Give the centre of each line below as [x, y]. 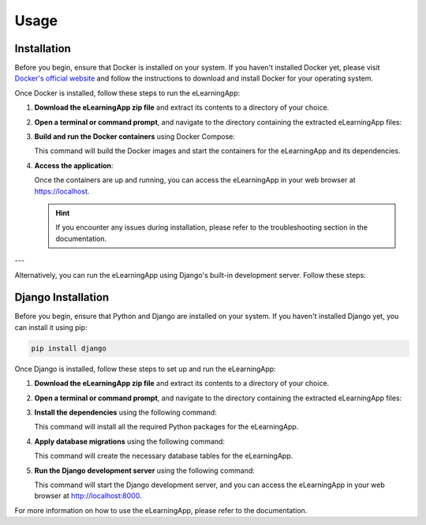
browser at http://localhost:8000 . [88, 496]
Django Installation [62, 297]
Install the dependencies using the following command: [125, 412]
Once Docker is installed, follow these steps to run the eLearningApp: [127, 93]
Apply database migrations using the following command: [129, 441]
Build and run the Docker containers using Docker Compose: [135, 137]
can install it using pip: [51, 327]
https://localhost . [62, 191]
